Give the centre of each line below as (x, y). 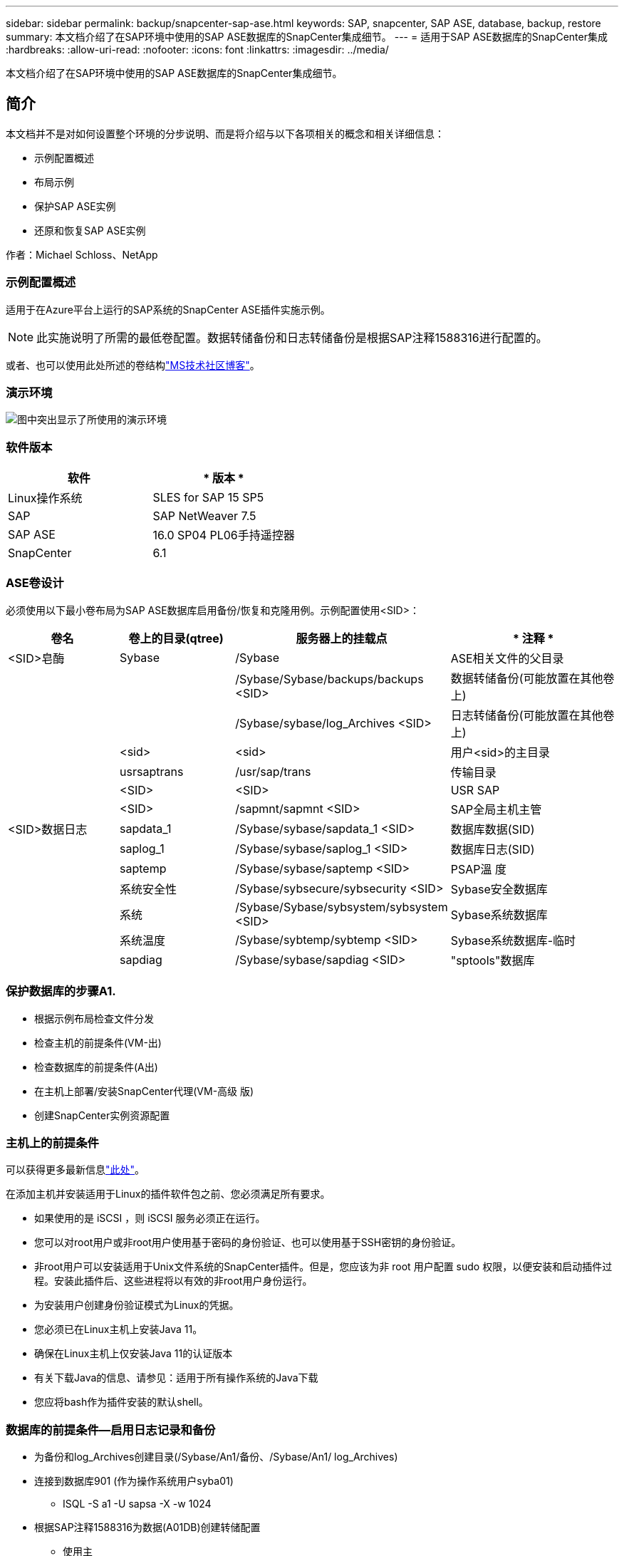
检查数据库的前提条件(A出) (96, 1067)
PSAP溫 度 (478, 869)
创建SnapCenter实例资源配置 (102, 1115)
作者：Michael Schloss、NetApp (82, 254)
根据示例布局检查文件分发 (94, 1018)
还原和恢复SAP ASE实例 (90, 230)
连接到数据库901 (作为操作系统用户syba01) (134, 1481)
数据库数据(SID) (493, 829)
